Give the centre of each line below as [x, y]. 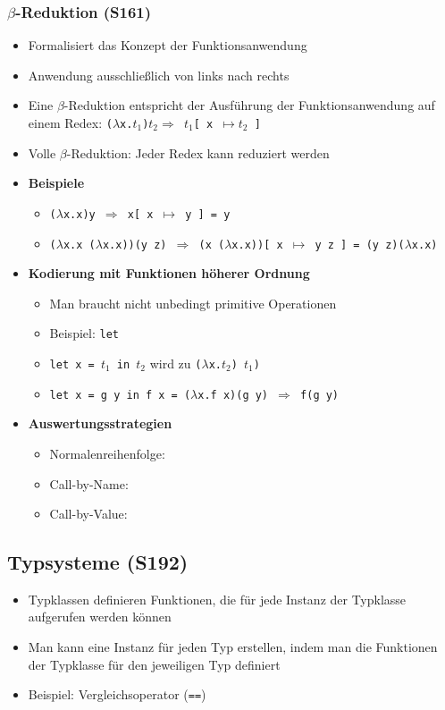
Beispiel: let [84, 333]
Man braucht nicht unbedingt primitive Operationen [193, 303]
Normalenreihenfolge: [107, 453]
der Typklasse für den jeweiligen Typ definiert [154, 664]
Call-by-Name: [89, 483]
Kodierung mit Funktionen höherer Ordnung [169, 273]
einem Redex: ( [70, 123]
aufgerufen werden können [100, 617]
